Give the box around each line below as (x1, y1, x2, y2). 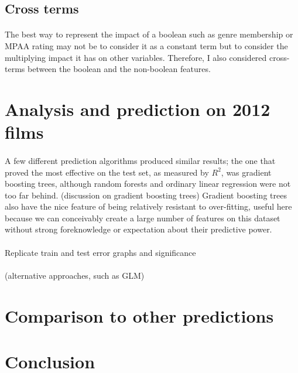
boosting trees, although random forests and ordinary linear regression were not (5, 177, 291, 190)
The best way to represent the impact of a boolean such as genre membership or (5, 28, 293, 40)
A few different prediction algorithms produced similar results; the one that (5, 154, 276, 166)
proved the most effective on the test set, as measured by (5, 166, 209, 178)
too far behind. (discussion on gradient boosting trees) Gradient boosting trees (5, 189, 287, 201)
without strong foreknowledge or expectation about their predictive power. (5, 223, 272, 235)
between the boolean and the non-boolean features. (27, 63, 211, 75)
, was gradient (221, 166, 272, 178)
